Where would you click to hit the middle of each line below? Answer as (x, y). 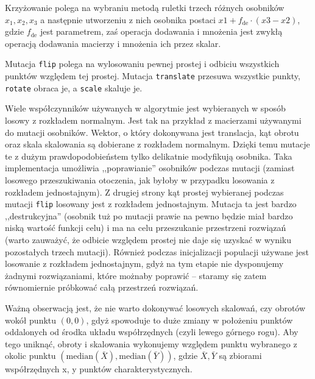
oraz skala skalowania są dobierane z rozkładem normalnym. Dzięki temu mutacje (157, 144)
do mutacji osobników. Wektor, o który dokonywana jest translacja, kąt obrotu (152, 132)
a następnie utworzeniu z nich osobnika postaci (128, 19)
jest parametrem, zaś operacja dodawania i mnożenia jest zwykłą (161, 31)
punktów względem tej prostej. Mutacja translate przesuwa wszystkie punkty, (153, 76)
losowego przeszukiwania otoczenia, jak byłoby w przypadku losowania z (140, 179)
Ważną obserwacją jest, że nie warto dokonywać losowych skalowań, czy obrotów (155, 307)
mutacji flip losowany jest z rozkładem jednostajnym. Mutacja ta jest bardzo (151, 204)
